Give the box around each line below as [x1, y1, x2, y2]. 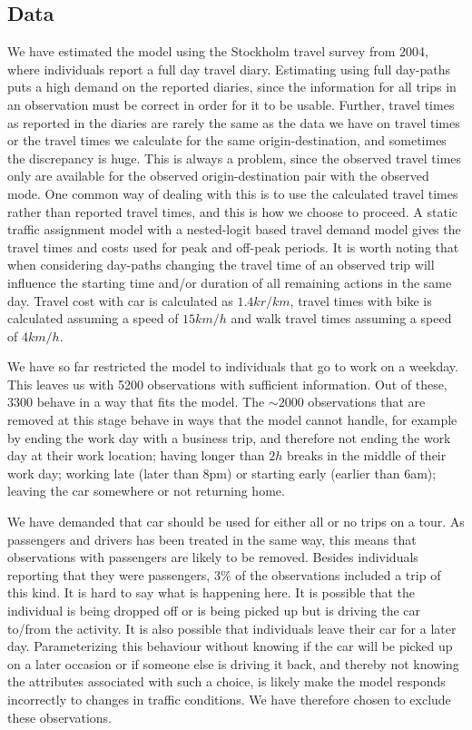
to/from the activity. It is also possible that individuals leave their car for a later [7, 618, 457, 637]
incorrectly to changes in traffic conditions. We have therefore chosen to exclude [7, 689, 451, 708]
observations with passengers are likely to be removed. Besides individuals [7, 547, 418, 567]
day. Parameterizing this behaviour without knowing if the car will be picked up [7, 636, 453, 656]
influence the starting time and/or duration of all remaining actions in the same [7, 272, 452, 291]
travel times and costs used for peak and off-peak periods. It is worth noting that [7, 237, 459, 256]
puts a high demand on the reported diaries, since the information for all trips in [7, 77, 457, 96]
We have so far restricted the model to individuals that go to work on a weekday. [7, 357, 458, 376]
